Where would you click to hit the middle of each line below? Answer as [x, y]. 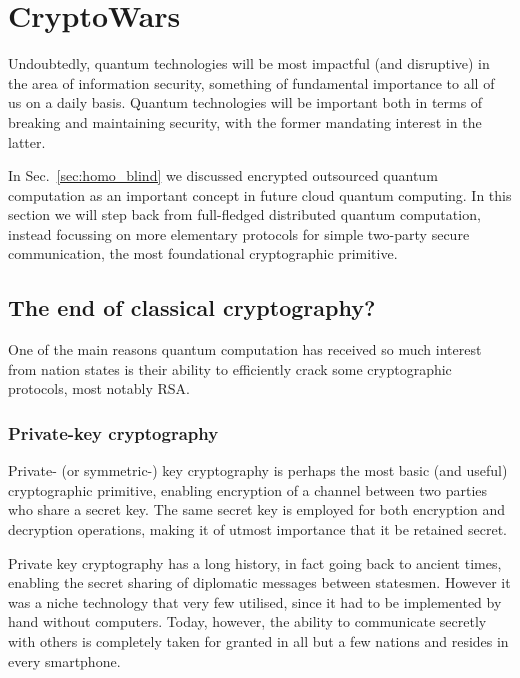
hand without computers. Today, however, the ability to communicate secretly [247, 621]
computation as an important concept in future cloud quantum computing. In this [260, 194]
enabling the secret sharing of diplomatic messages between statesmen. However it [259, 582]
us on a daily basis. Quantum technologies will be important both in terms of [245, 102]
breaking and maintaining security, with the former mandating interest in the [245, 121]
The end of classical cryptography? [192, 307]
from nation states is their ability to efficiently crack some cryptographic [230, 368]
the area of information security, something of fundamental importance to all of [251, 82]
